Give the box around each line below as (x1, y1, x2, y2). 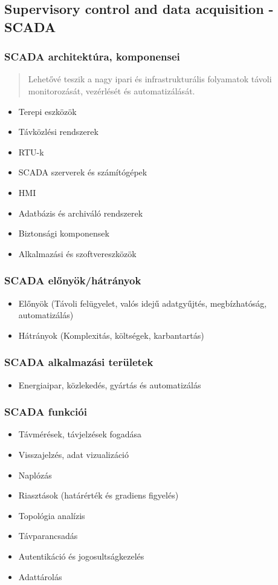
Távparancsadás (18, 529, 78, 542)
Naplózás (18, 468, 52, 481)
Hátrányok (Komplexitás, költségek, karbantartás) (18, 328, 204, 341)
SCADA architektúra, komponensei (4, 49, 180, 64)
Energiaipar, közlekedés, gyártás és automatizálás (18, 378, 201, 391)
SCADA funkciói (4, 404, 87, 419)
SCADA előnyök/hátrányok (4, 273, 141, 288)
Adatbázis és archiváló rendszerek (18, 206, 143, 219)
